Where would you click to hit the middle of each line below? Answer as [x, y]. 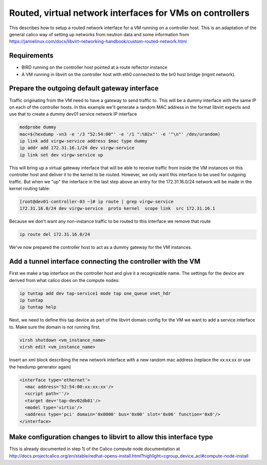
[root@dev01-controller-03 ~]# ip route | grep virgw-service [96, 202]
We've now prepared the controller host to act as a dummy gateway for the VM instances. [101, 247]
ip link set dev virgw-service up [61, 155]
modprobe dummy [38, 127]
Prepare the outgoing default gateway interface [84, 88]
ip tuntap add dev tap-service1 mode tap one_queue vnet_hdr [95, 293]
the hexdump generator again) [40, 367]
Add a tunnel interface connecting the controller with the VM [105, 261]
